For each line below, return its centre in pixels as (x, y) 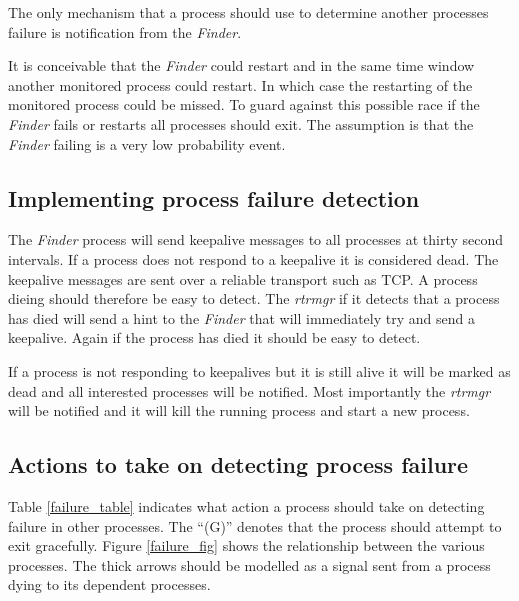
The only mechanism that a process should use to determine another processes (248, 12)
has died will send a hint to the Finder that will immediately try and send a (241, 317)
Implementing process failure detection (214, 197)
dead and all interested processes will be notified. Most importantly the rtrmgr (249, 390)
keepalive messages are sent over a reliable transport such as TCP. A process (243, 278)
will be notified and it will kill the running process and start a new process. (239, 410)
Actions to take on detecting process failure (238, 464)
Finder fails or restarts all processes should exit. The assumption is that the (241, 123)
